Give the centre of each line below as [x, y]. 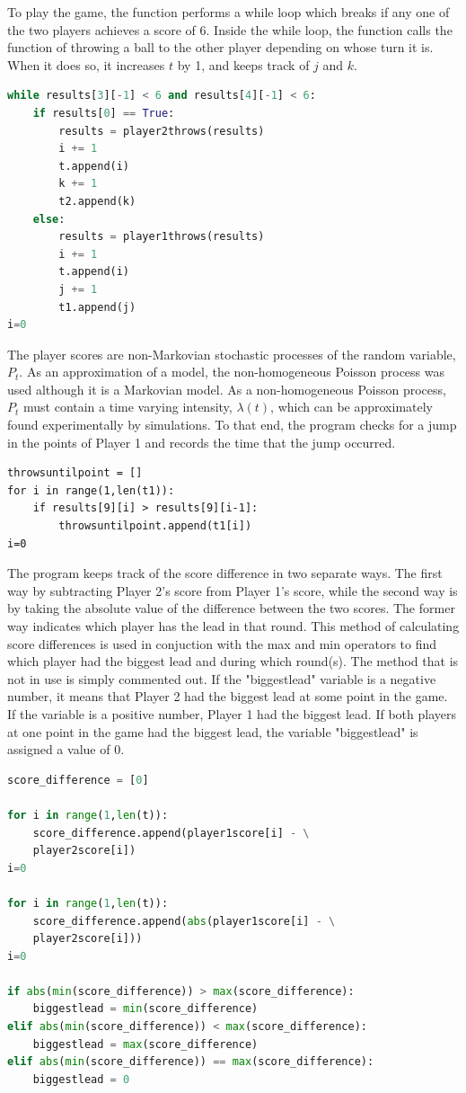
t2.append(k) [97, 201]
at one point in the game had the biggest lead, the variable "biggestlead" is [213, 731]
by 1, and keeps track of [243, 64]
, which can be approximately [352, 407]
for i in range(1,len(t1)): [91, 490]
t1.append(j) [97, 307]
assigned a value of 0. [66, 749]
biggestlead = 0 [81, 1079]
